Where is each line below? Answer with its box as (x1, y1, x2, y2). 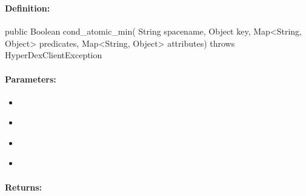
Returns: (5, 180, 42, 193)
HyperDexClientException (5, 49, 102, 61)
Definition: (5, 1, 50, 14)
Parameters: (5, 72, 56, 85)
